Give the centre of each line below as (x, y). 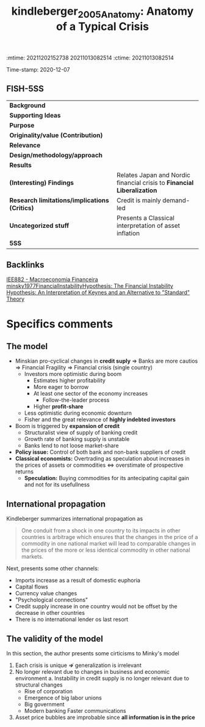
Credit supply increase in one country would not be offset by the (96, 606)
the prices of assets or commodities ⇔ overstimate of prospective (99, 465)
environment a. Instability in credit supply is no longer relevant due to (102, 679)
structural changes (39, 685)
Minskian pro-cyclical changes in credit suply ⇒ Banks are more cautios (106, 361)
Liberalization (137, 190)
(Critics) (22, 208)
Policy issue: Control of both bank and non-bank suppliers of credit (100, 452)
